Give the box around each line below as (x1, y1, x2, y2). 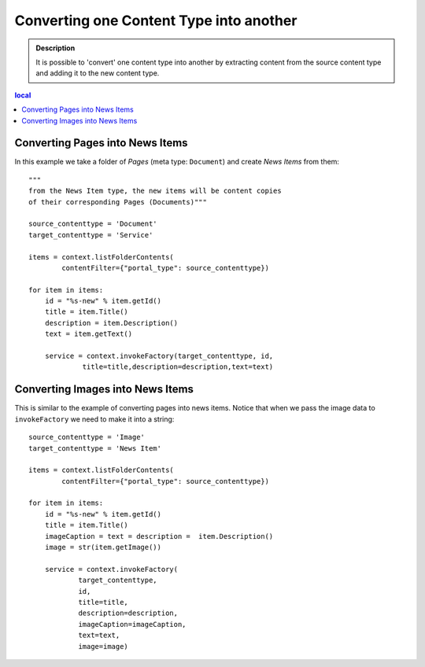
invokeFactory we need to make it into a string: (14, 414, 175, 424)
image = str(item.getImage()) (44, 543, 161, 552)
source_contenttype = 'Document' (28, 219, 157, 228)
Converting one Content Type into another (14, 12, 297, 29)
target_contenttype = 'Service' (28, 230, 153, 239)
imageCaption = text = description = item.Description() (44, 532, 274, 540)
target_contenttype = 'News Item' (28, 444, 161, 452)
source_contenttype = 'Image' (28, 433, 146, 442)
